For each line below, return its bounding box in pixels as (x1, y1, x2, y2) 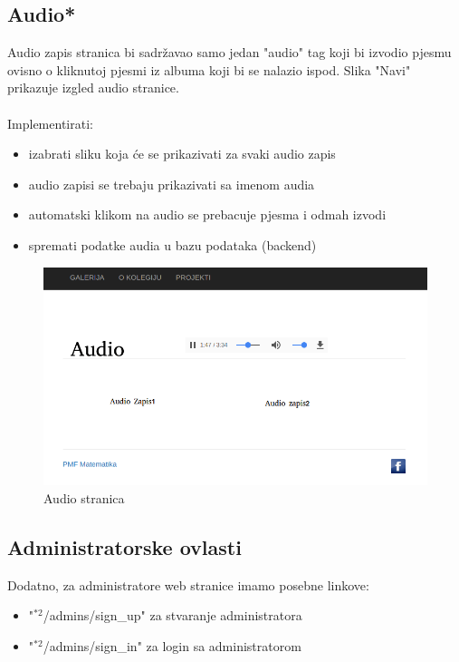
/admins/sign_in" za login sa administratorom (43, 636, 301, 655)
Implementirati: (7, 113, 93, 132)
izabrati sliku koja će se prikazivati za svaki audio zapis (28, 144, 336, 163)
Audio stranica (43, 488, 125, 507)
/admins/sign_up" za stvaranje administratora (43, 606, 302, 625)
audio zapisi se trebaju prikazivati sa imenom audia (28, 174, 315, 193)
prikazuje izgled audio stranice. (7, 78, 179, 97)
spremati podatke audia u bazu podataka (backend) (28, 235, 317, 254)
